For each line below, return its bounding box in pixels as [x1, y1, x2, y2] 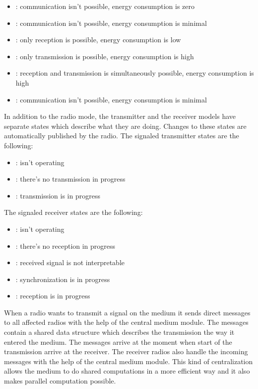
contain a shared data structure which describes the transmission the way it [4, 327, 235, 337]
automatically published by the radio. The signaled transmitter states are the [4, 130, 239, 141]
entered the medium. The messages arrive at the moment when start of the [4, 336, 232, 347]
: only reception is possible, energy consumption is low [15, 34, 181, 45]
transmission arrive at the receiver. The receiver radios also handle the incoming [4, 346, 248, 357]
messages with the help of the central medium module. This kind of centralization [4, 356, 253, 366]
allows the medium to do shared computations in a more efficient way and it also [4, 366, 250, 376]
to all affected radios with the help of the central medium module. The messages [4, 317, 249, 327]
